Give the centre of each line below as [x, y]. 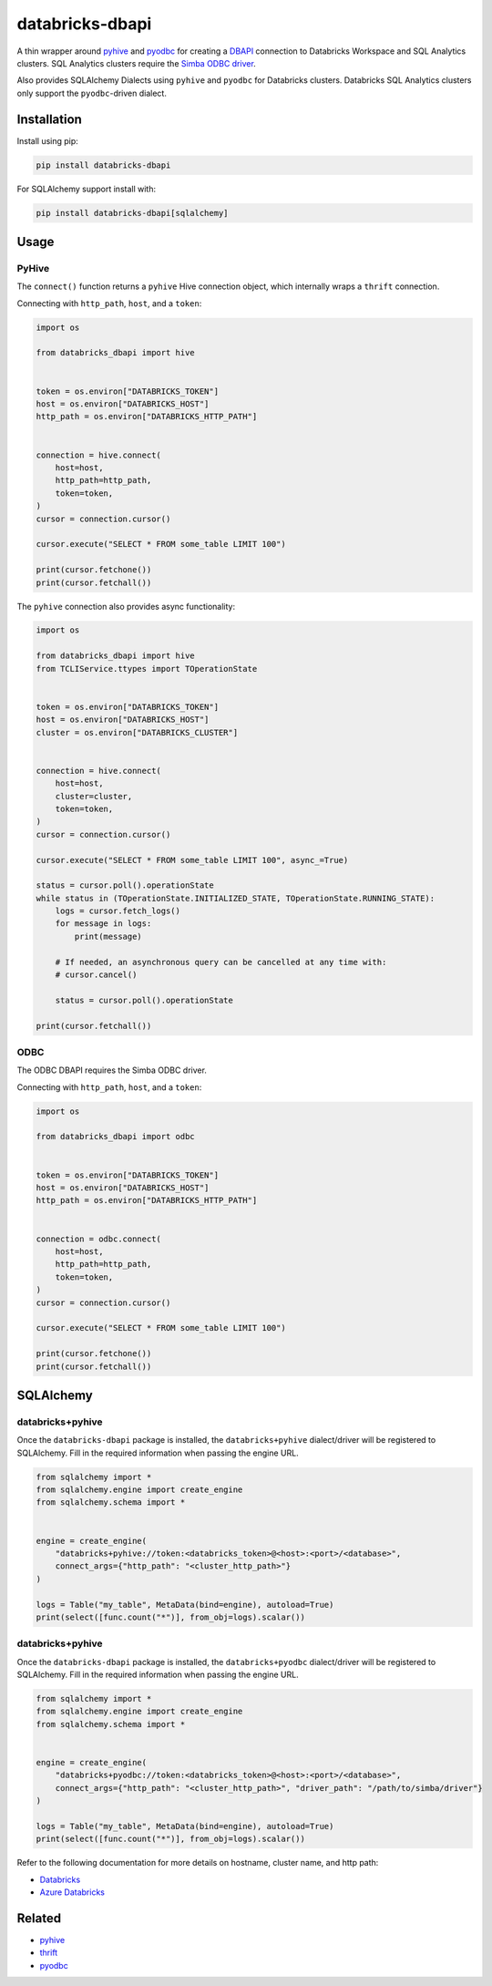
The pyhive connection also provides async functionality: [126, 606]
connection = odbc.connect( [98, 1239]
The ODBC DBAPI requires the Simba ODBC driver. [112, 1070]
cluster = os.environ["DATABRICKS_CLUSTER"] [137, 732]
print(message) [108, 936]
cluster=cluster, [94, 796]
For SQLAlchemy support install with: [87, 189]
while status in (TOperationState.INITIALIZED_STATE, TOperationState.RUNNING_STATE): [236, 898]
